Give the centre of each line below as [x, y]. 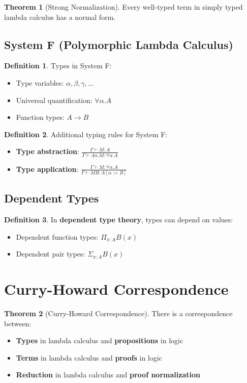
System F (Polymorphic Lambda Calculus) [119, 44]
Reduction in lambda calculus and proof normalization [108, 375]
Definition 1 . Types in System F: [58, 66]
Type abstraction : [48, 151]
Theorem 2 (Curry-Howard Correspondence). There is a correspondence [118, 313]
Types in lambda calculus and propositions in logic [100, 340]
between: [18, 323]
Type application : [47, 169]
